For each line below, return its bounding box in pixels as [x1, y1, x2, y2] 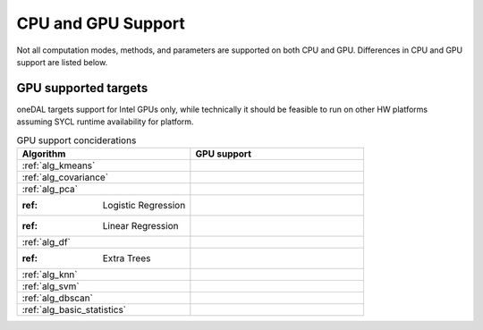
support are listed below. [16, 56, 108, 67]
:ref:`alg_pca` [21, 183, 78, 195]
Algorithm [21, 148, 66, 160]
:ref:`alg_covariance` [21, 171, 109, 183]
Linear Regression [102, 220, 179, 232]
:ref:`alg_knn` [21, 268, 78, 281]
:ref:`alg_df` [21, 236, 71, 248]
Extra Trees [102, 252, 151, 264]
